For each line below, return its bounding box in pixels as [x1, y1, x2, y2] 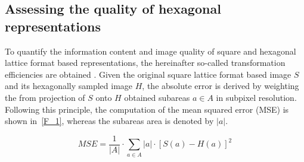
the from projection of [5, 91, 85, 103]
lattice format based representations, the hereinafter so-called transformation [5, 56, 286, 69]
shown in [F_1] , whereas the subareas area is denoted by [5, 115, 214, 127]
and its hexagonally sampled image [5, 80, 133, 92]
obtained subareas [124, 91, 190, 103]
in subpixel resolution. [216, 91, 297, 103]
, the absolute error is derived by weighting [142, 80, 299, 92]
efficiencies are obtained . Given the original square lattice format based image [5, 68, 291, 80]
